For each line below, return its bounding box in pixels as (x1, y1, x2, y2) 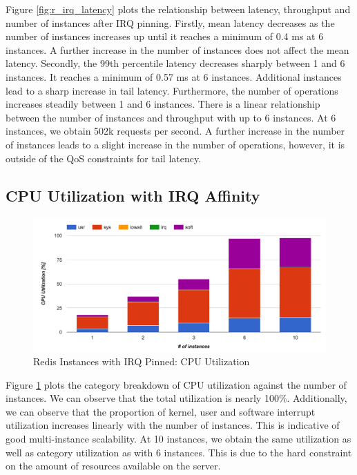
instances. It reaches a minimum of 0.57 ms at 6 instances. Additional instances (6, 69, 342, 84)
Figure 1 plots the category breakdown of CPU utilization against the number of (6, 377, 347, 391)
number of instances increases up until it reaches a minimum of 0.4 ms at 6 (6, 29, 324, 43)
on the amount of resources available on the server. (6, 458, 221, 473)
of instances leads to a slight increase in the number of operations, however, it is (6, 137, 345, 151)
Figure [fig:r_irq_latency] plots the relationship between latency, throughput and (6, 2, 351, 16)
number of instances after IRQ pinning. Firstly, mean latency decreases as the (6, 15, 335, 30)
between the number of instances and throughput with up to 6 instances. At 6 (6, 110, 336, 124)
